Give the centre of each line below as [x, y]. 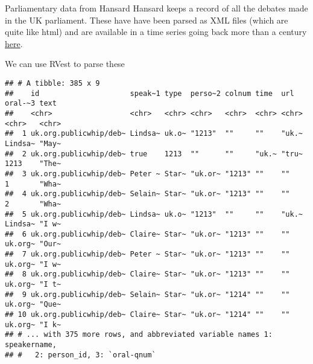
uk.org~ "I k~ [33, 324]
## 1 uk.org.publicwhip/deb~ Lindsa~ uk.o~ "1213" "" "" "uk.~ [154, 134]
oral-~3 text [31, 104]
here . [14, 43]
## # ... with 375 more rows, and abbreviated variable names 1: [139, 335]
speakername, [31, 345]
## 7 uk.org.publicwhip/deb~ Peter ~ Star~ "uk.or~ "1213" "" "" [147, 254]
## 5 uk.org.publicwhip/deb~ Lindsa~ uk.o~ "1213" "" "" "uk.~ [154, 214]
